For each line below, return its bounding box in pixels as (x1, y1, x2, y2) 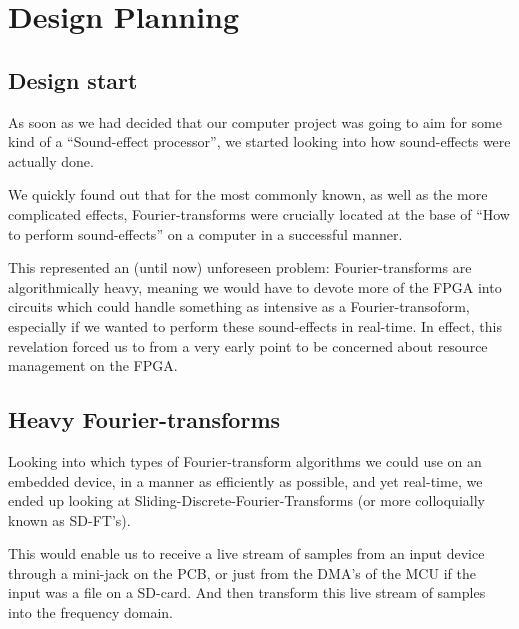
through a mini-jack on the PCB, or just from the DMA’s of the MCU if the (8, 562, 476, 583)
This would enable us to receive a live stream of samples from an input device (8, 543, 485, 564)
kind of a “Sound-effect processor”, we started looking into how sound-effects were (8, 131, 511, 152)
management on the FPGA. (8, 355, 178, 376)
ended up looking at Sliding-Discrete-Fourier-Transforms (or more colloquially (8, 490, 485, 511)
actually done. (8, 150, 94, 171)
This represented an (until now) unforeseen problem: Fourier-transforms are (8, 257, 472, 278)
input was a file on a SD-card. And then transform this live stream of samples (8, 582, 486, 603)
